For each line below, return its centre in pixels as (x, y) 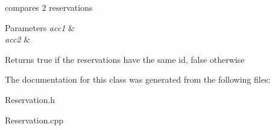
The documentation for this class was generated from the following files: (138, 79)
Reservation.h (30, 99)
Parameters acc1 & (40, 27)
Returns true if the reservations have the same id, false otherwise (125, 59)
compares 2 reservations (49, 7)
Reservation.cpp (34, 120)
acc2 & (18, 39)
